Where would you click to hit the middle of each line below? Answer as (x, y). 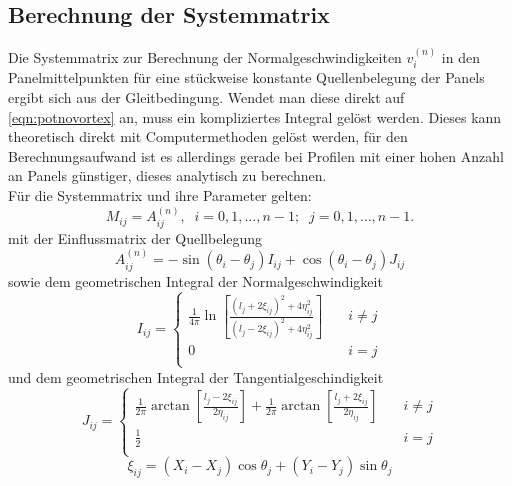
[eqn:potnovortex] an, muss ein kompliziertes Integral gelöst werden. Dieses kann (255, 116)
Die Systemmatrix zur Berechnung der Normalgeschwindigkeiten (205, 57)
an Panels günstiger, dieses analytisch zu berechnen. (167, 175)
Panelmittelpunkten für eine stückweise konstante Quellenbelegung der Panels (246, 77)
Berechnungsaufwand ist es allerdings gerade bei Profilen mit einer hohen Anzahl (256, 155)
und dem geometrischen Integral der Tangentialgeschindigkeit (196, 376)
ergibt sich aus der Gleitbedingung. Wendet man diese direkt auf (206, 97)
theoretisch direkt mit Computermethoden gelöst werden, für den (208, 136)
